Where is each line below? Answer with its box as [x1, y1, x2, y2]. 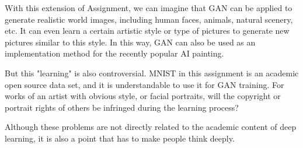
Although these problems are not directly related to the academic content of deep [5, 121, 297, 133]
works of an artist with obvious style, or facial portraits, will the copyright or [5, 90, 281, 102]
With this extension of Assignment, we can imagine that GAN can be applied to [5, 2, 292, 13]
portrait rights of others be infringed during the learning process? [5, 101, 239, 113]
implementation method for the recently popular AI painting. [5, 47, 224, 59]
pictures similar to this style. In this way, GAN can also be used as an [5, 36, 256, 48]
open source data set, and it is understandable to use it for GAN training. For [5, 78, 284, 90]
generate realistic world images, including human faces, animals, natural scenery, [5, 13, 293, 25]
